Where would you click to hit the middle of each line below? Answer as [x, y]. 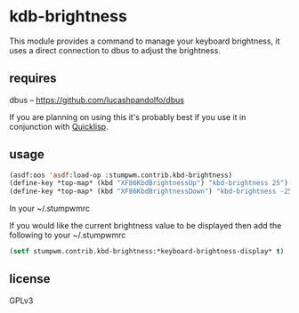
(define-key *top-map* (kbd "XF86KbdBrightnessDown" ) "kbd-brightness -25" [153, 192]
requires [33, 79]
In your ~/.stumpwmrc [50, 209]
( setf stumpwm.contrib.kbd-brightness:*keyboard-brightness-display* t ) [147, 252]
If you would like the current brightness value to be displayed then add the [145, 226]
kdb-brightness [68, 16]
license [30, 279]
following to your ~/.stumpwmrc [68, 235]
